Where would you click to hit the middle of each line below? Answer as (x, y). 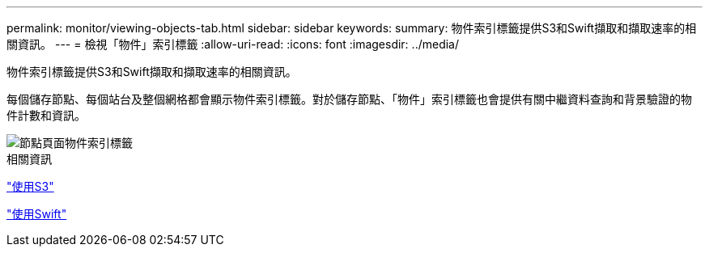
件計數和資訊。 (46, 115)
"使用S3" (30, 186)
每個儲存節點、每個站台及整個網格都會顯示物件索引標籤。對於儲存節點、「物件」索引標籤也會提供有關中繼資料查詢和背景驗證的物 (349, 99)
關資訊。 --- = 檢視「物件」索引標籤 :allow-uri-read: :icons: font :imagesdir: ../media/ (233, 44)
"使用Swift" (37, 214)
